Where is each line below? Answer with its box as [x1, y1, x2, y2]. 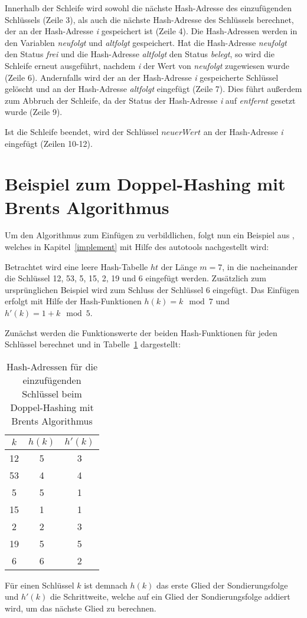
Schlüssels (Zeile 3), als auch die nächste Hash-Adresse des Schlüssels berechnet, [5, 13, 294, 25]
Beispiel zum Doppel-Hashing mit [5, 172, 286, 196]
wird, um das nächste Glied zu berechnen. [5, 601, 156, 614]
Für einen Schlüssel [5, 578, 74, 591]
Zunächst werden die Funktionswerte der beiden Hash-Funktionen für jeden [5, 326, 277, 338]
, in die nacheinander [222, 260, 298, 272]
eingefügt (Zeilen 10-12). [5, 137, 93, 149]
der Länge [161, 260, 197, 272]
